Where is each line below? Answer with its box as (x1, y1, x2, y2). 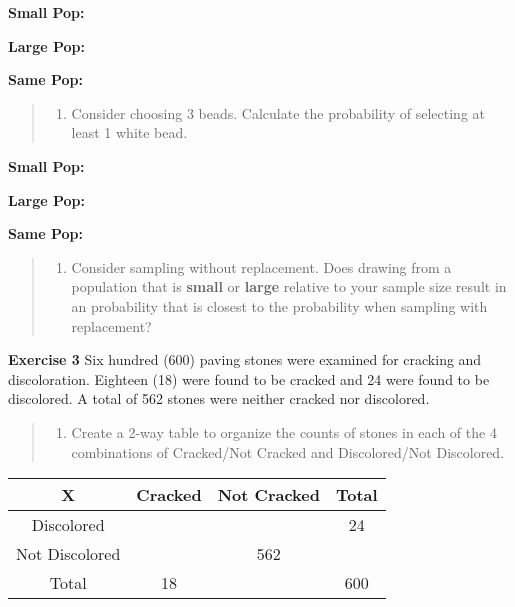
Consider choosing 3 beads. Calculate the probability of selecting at (71, 102, 485, 123)
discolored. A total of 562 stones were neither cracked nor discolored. (8, 388, 430, 409)
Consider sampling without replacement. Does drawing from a (71, 256, 452, 277)
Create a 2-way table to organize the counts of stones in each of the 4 (71, 421, 497, 442)
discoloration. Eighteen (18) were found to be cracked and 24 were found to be (8, 368, 490, 389)
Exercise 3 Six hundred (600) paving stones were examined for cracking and (8, 349, 482, 370)
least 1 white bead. (71, 122, 188, 143)
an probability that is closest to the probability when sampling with (71, 295, 488, 316)
